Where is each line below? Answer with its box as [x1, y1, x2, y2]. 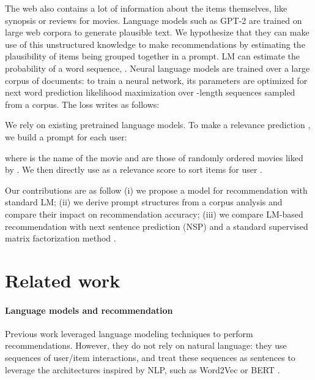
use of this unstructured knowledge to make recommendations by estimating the [5, 37, 305, 50]
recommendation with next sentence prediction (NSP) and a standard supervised [5, 219, 308, 232]
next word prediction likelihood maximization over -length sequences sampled [5, 86, 295, 99]
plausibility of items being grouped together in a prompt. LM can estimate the [5, 50, 300, 63]
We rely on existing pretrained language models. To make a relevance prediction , [5, 118, 311, 131]
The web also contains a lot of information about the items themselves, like [5, 2, 287, 14]
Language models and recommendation [5, 303, 173, 316]
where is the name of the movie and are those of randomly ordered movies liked [5, 151, 303, 164]
